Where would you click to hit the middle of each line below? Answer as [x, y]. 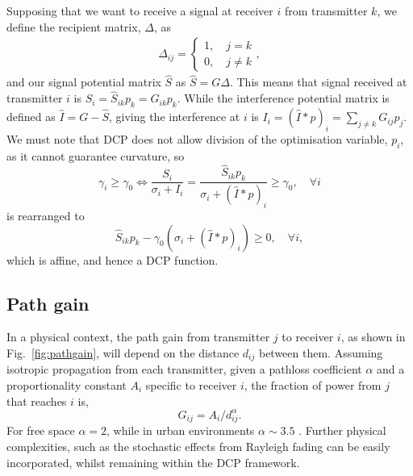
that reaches [37, 401]
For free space [41, 430]
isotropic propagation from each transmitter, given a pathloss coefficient [184, 369]
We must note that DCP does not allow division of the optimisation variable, [197, 138]
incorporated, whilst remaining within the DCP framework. [153, 462]
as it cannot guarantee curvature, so [96, 155]
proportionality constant [67, 384]
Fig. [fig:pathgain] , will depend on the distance [123, 352]
